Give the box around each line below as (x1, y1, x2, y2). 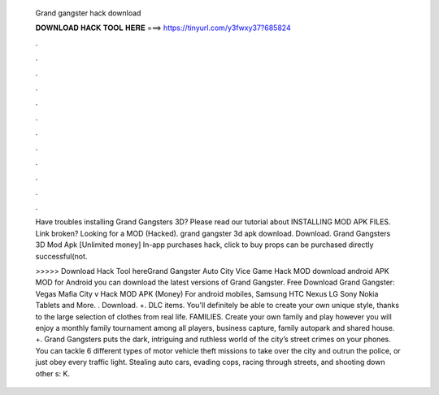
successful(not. (35, 251, 88, 261)
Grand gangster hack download (35, 8, 141, 18)
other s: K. (35, 368, 71, 378)
